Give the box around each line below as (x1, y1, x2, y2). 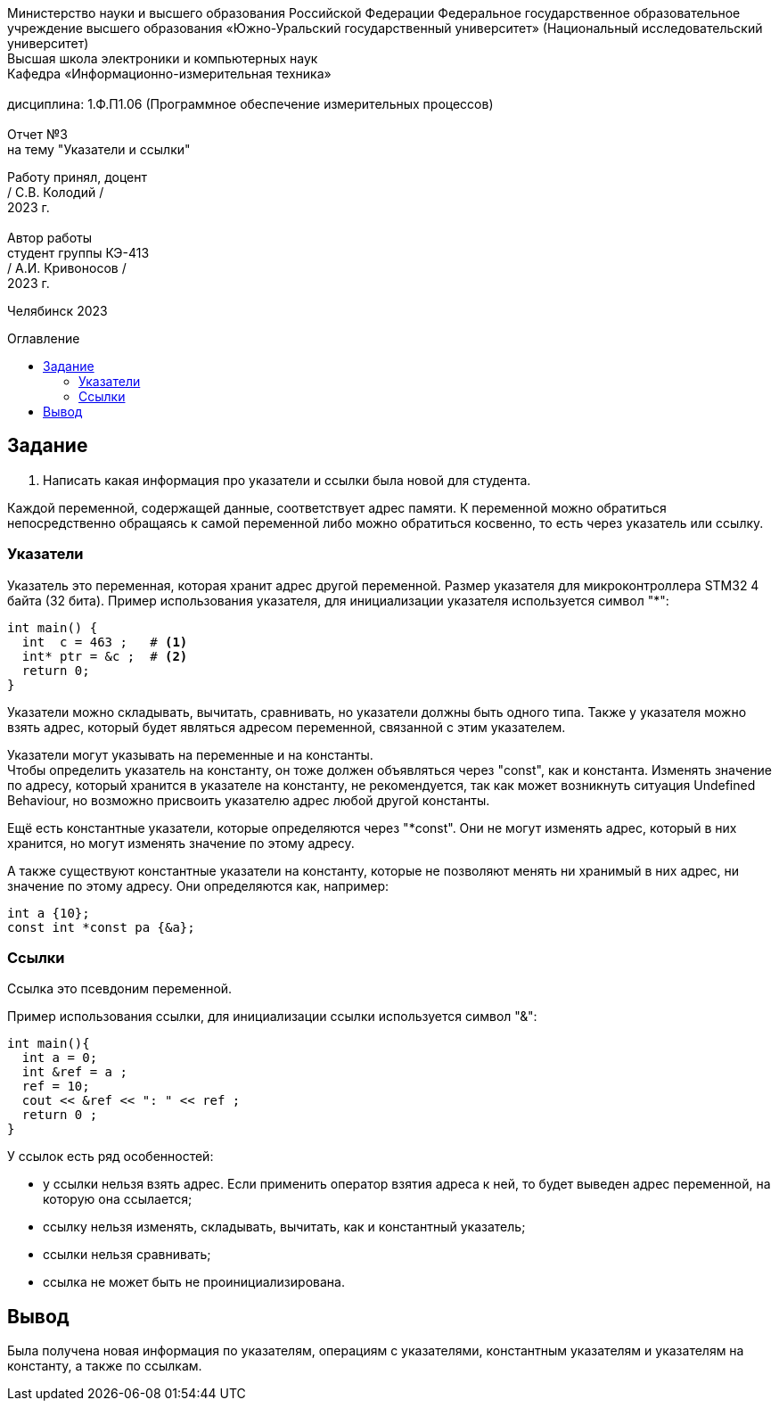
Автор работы (7, 230, 93, 245)
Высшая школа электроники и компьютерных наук (7, 51, 318, 66)
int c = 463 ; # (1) (21, 634, 188, 649)
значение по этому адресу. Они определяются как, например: (7, 877, 389, 893)
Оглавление (7, 331, 80, 346)
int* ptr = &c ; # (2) (21, 648, 188, 663)
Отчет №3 (7, 127, 68, 142)
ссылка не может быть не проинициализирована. (43, 1274, 345, 1290)
